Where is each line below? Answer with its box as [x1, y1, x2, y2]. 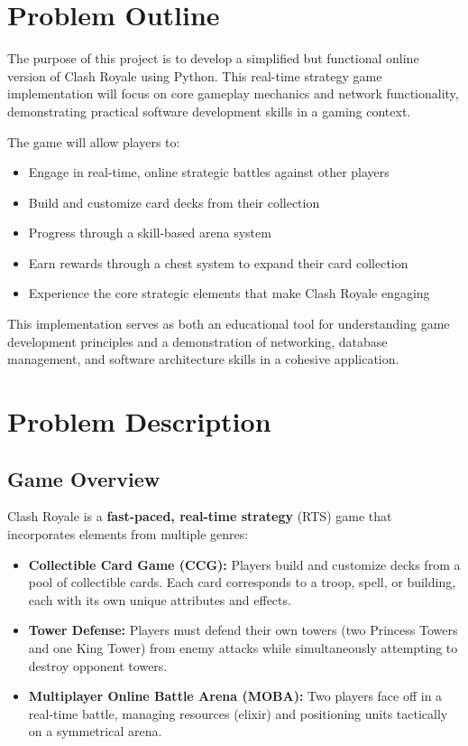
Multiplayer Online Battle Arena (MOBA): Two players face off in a [28, 686, 443, 705]
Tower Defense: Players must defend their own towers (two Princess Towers [28, 620, 458, 639]
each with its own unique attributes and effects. [28, 590, 291, 609]
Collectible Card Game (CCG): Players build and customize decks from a [28, 555, 461, 573]
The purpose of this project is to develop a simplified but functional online [7, 49, 419, 68]
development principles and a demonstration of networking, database [7, 331, 388, 350]
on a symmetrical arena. [28, 722, 162, 741]
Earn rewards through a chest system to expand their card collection [28, 253, 408, 272]
